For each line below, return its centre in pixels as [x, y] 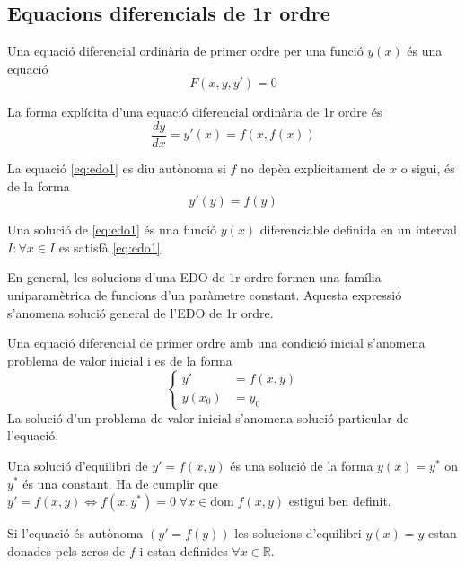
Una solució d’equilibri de [78, 465]
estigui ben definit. [340, 501]
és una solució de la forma [302, 465]
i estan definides [184, 550]
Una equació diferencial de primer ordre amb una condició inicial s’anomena [216, 343]
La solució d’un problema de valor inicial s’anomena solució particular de [208, 417]
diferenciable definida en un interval [358, 230]
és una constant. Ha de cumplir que [120, 483]
